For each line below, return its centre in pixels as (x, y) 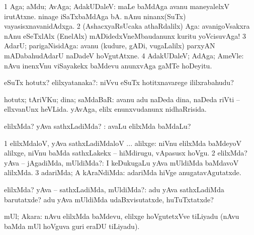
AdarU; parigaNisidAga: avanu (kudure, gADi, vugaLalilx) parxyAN (110, 46)
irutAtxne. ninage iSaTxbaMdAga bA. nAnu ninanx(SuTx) (95, 16)
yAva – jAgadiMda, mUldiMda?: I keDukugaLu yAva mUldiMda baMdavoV (121, 162)
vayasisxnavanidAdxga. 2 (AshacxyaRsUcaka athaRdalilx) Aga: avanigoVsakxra (127, 26)
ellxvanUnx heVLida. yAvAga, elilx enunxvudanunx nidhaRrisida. (105, 109)
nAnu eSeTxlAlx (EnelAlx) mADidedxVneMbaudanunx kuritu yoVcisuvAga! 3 (125, 35)
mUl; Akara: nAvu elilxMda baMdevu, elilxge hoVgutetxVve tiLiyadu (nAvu (122, 216)
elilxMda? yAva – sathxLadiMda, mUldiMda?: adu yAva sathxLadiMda (114, 189)
